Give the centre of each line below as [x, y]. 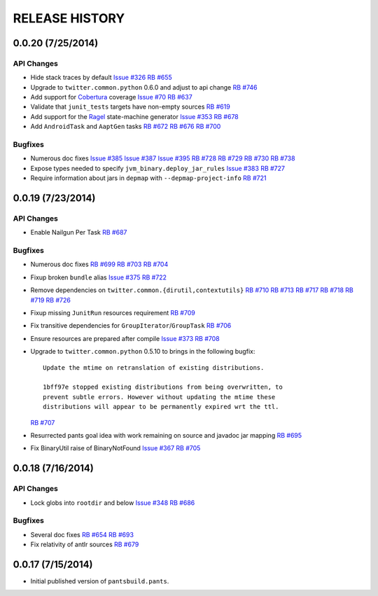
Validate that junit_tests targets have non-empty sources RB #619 [130, 107]
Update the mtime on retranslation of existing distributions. [154, 367]
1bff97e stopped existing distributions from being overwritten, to [163, 387]
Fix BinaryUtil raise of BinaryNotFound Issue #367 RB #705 [115, 448]
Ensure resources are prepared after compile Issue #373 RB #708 [125, 338]
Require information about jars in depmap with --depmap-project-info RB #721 [148, 178]
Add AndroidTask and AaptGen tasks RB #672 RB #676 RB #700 [126, 127]
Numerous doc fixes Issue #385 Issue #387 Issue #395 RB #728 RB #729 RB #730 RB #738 [163, 158]
